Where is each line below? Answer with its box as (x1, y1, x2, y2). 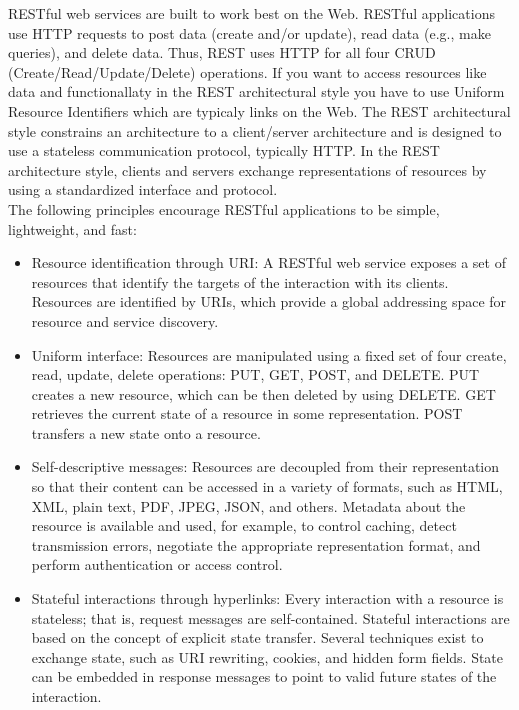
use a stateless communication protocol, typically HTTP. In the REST (8, 140, 440, 161)
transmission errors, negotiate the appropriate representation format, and (31, 534, 481, 555)
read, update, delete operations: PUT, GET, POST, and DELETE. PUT (31, 364, 480, 385)
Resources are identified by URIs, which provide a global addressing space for (31, 291, 507, 312)
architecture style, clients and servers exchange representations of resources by (8, 159, 487, 180)
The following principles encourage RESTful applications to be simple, (8, 198, 440, 219)
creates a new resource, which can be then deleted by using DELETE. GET (31, 383, 496, 404)
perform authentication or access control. (31, 554, 283, 575)
